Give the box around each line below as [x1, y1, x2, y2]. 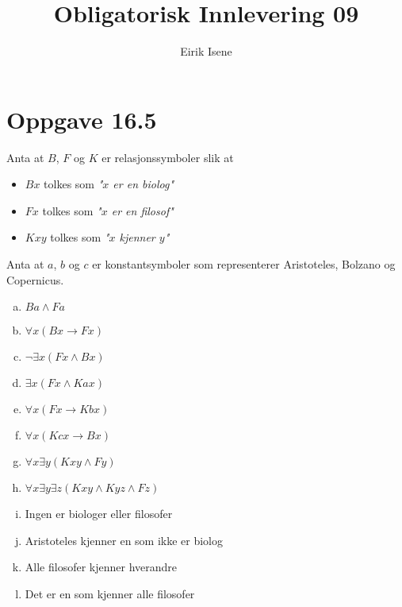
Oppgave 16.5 [6, 102, 157, 135]
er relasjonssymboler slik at [101, 149, 234, 165]
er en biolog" [113, 176, 174, 192]
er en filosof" [111, 202, 174, 218]
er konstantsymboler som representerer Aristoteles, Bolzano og [92, 256, 396, 273]
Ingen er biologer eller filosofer [25, 505, 173, 522]
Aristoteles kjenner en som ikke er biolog [25, 532, 224, 548]
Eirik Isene [180, 43, 232, 60]
